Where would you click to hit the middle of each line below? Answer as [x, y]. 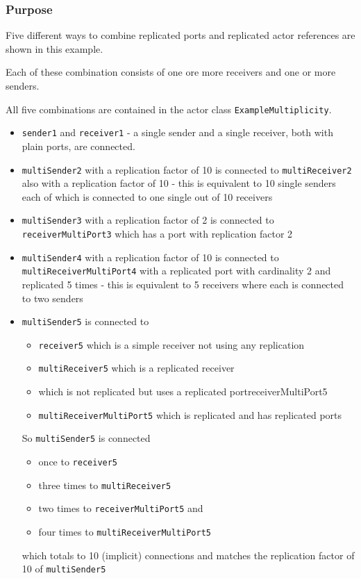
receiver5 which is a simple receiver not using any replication [171, 344]
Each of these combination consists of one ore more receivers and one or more [171, 72]
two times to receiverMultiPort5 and [121, 508]
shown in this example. [54, 48]
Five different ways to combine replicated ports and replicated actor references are [180, 35]
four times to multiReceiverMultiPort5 [125, 531]
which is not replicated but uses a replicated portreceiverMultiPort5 [183, 391]
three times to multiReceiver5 [105, 485]
